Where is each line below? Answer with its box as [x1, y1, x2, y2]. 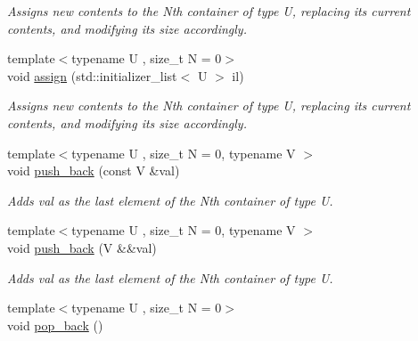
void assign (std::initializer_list [7, 66, 177, 85]
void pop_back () [7, 315, 103, 334]
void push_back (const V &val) [7, 161, 180, 180]
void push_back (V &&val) [7, 238, 157, 256]
